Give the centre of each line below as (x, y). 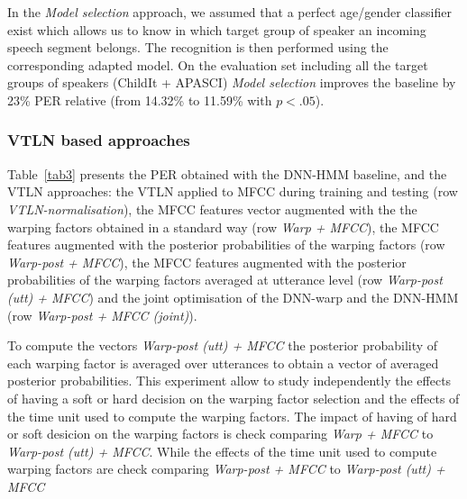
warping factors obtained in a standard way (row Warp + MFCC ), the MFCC (223, 227)
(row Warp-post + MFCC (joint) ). (102, 315)
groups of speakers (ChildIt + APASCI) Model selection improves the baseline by (232, 82)
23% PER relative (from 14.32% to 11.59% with (140, 100)
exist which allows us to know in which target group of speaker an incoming (217, 29)
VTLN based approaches (99, 140)
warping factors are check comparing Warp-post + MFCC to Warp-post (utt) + (226, 469)
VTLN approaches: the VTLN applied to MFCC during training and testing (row (233, 191)
